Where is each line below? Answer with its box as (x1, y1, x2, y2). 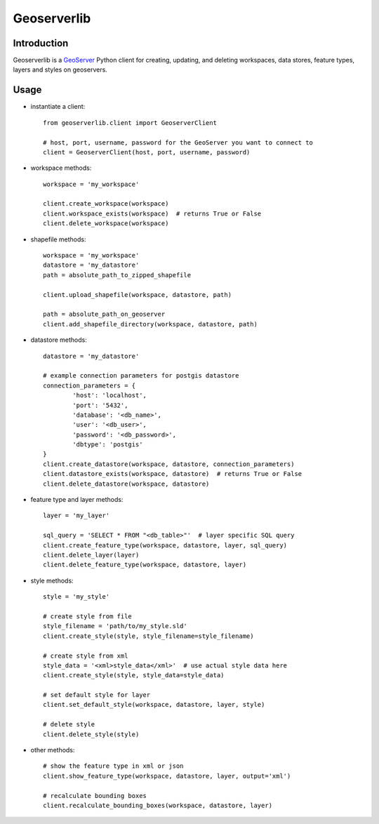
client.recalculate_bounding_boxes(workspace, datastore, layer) (43, 801, 273, 809)
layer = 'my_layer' (43, 512, 110, 519)
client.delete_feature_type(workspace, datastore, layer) (43, 561, 247, 569)
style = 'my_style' (43, 593, 110, 601)
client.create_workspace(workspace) (43, 200, 169, 208)
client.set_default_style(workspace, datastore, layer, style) (43, 700, 265, 709)
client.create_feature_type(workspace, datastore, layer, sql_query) (43, 541, 288, 549)
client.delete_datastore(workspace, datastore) (43, 479, 210, 488)
